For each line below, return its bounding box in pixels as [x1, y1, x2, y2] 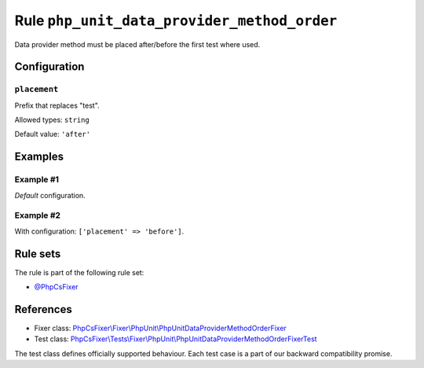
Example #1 [14, 174, 59, 185]
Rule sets [14, 247, 61, 260]
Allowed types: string [14, 115, 90, 125]
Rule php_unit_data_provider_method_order [14, 12, 338, 29]
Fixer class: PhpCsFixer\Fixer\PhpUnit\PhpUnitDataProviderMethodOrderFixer [34, 323, 287, 333]
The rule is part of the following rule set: [14, 267, 144, 277]
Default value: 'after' [14, 130, 90, 139]
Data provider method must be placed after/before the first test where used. [14, 39, 261, 49]
